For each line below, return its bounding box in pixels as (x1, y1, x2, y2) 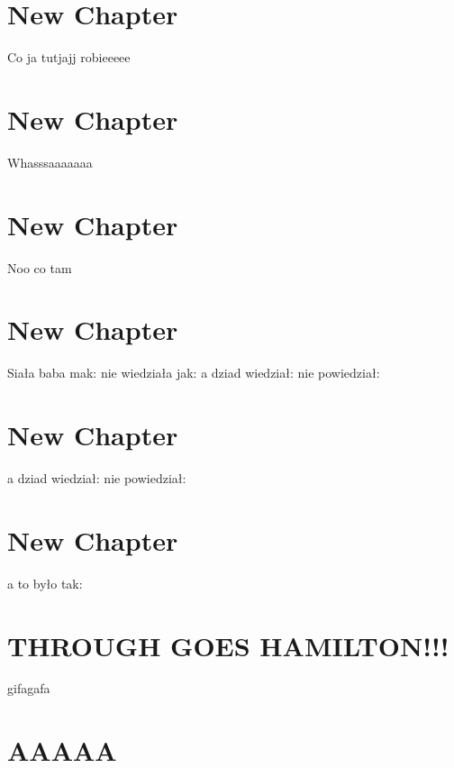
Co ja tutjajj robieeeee (7, 48, 131, 67)
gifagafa (7, 679, 50, 698)
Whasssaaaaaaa (7, 152, 93, 171)
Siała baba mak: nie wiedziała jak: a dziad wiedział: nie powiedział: (7, 363, 380, 382)
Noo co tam (7, 258, 72, 277)
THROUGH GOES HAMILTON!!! (7, 626, 449, 663)
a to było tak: (7, 573, 83, 592)
